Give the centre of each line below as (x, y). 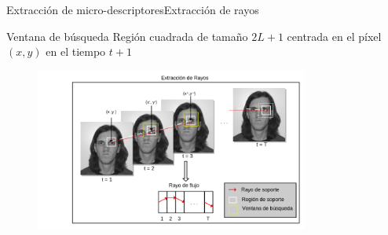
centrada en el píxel (334, 36)
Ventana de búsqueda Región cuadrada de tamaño (127, 36)
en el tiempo (76, 51)
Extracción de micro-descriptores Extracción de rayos (133, 9)
